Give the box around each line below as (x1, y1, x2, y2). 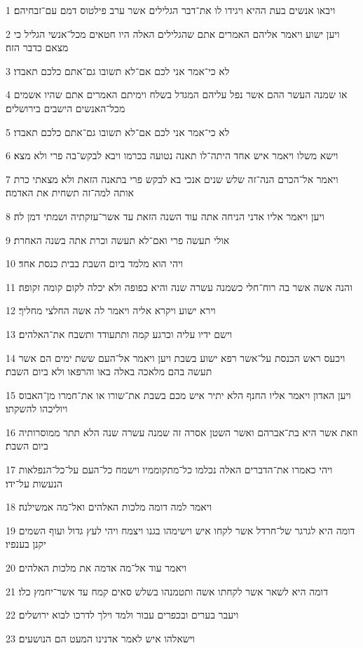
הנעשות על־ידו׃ (6, 475, 63, 490)
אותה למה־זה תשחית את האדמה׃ (6, 185, 134, 200)
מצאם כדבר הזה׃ (6, 40, 69, 55)
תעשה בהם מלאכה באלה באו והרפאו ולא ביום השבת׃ (6, 364, 212, 379)
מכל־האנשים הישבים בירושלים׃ (6, 100, 125, 115)
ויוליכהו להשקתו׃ (6, 401, 68, 416)
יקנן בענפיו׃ (6, 536, 46, 551)
